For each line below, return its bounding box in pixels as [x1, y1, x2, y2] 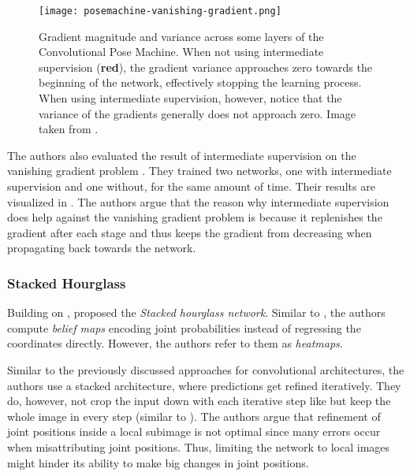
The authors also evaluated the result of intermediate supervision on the [7, 147, 356, 163]
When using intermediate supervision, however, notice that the [39, 90, 342, 106]
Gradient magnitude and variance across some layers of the [39, 28, 324, 44]
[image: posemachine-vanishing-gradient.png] [39, 6, 281, 17]
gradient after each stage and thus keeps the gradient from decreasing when [7, 224, 372, 240]
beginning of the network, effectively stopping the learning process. [39, 74, 362, 91]
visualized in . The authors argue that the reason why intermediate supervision [7, 193, 389, 210]
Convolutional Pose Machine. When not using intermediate [39, 43, 324, 60]
